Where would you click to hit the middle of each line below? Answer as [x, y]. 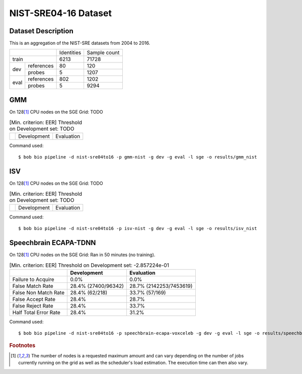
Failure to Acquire [33, 279]
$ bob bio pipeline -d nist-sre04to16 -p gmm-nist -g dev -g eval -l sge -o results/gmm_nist [138, 157]
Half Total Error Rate [36, 312]
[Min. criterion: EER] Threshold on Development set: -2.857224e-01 [89, 265]
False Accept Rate [34, 299]
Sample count [103, 53]
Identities [70, 53]
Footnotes [22, 345]
